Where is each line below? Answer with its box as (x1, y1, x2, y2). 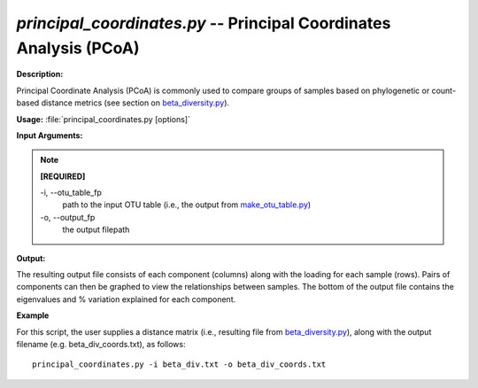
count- (431, 85, 456, 96)
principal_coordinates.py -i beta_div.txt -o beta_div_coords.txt (32, 360, 327, 369)
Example (16, 310, 50, 321)
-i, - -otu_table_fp (40, 187, 102, 198)
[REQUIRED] (40, 171, 86, 182)
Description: (16, 69, 64, 80)
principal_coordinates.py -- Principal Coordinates (16, 13, 391, 33)
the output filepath (62, 224, 130, 235)
